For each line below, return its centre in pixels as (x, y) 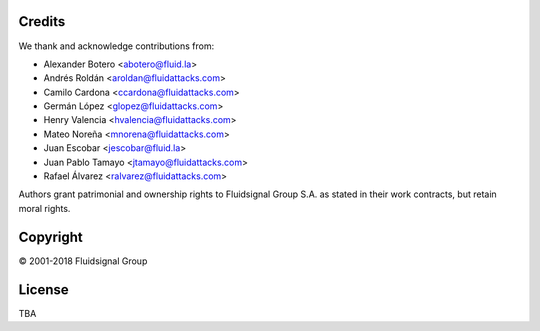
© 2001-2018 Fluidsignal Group (83, 261)
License (43, 289)
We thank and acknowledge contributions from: (116, 46)
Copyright (51, 236)
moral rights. (44, 208)
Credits (42, 21)
